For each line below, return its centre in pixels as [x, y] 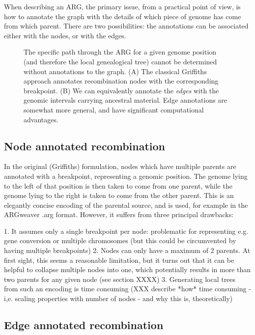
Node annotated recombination [85, 146]
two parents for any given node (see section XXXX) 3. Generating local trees [120, 279]
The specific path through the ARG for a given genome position [120, 52]
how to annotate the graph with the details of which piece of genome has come [123, 16]
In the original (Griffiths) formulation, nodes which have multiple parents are [120, 166]
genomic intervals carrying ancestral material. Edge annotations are [126, 100]
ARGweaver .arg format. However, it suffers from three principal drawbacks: [119, 214]
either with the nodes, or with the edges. [65, 35]
